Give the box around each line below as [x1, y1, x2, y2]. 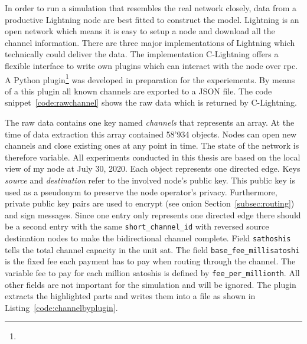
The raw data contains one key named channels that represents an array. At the [5, 116, 295, 128]
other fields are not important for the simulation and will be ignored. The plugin [5, 278, 296, 290]
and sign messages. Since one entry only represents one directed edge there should [5, 208, 301, 221]
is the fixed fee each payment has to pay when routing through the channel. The [5, 255, 296, 267]
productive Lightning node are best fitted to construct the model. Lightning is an [5, 13, 299, 25]
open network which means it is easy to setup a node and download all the [5, 25, 275, 37]
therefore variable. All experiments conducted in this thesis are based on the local [5, 150, 301, 163]
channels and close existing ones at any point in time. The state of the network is [5, 139, 299, 152]
